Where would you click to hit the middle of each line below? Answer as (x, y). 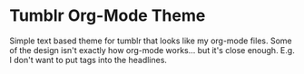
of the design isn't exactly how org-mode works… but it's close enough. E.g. (152, 50)
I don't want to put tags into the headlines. (88, 60)
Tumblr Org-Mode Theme (108, 16)
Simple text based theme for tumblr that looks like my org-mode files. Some (151, 41)
